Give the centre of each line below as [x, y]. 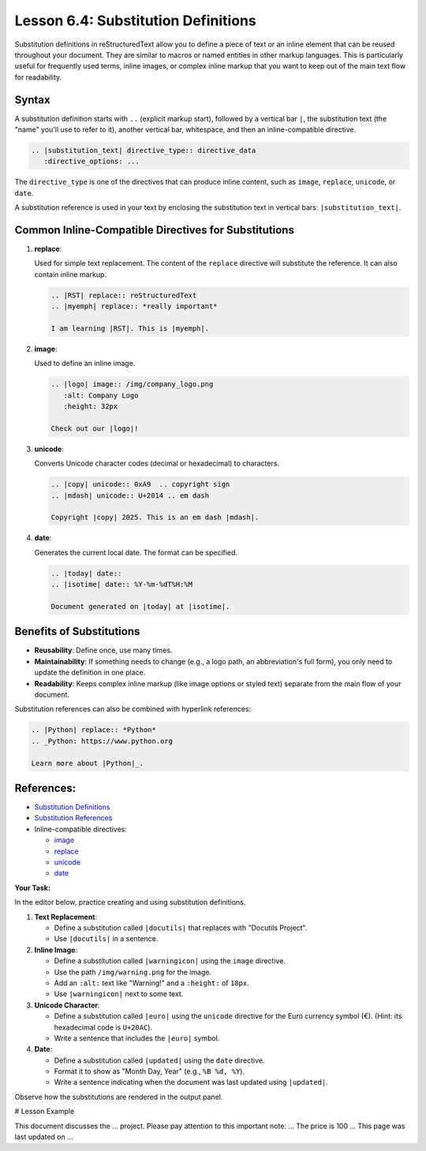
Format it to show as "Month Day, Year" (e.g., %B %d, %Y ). [149, 1071]
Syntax [32, 100]
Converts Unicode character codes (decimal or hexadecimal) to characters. [157, 463]
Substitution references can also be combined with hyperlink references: [133, 709]
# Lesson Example [45, 1112]
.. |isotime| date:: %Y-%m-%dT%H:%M [122, 585]
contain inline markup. [70, 274]
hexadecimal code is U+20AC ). [103, 1027]
